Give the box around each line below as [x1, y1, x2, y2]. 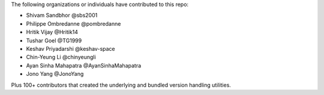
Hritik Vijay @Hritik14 [26, 29, 78, 36]
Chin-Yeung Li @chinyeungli [26, 54, 96, 61]
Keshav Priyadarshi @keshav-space [26, 45, 115, 52]
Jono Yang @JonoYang [26, 71, 84, 78]
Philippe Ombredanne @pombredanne [26, 20, 121, 27]
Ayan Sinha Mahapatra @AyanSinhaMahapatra [26, 62, 142, 69]
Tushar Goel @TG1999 [26, 36, 82, 44]
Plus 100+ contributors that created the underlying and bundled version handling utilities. [11, 81, 231, 88]
